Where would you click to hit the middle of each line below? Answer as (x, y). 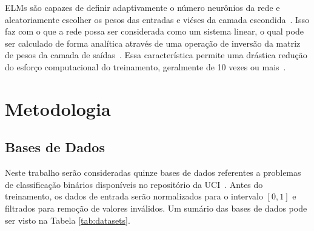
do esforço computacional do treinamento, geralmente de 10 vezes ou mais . (145, 66)
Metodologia (58, 108)
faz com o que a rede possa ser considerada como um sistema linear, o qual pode (154, 31)
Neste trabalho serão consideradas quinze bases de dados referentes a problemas (153, 172)
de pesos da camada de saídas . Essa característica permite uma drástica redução (156, 55)
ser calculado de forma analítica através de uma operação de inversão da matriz (153, 43)
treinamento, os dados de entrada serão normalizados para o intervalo (134, 196)
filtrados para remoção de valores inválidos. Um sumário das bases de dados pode (156, 208)
